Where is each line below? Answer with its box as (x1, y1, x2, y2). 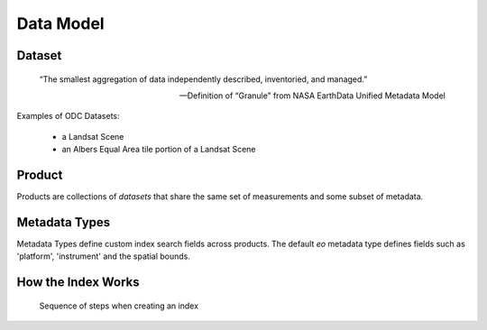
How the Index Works (16, 275, 140, 290)
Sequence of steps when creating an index (39, 300, 198, 311)
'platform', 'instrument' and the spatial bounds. (16, 251, 191, 261)
